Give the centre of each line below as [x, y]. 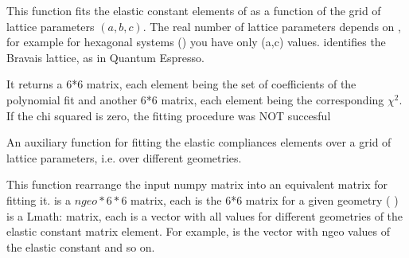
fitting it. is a [39, 199]
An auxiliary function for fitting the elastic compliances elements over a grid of [199, 142]
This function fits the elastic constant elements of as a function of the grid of [194, 10]
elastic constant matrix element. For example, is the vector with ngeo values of [199, 231]
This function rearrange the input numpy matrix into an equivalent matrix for [197, 184]
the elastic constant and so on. [81, 246]
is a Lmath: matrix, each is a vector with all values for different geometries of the [205, 215]
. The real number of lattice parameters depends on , [272, 26]
